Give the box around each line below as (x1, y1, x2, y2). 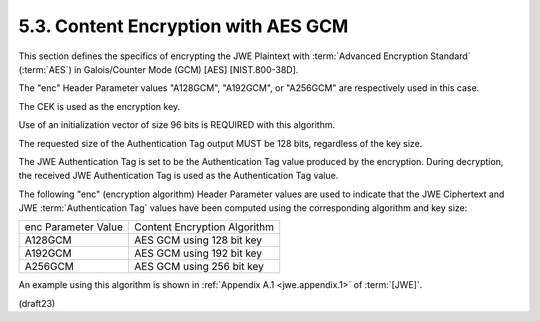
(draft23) (18, 297, 56, 309)
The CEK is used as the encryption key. (18, 100, 181, 112)
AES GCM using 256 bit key (133, 260, 265, 274)
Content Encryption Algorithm (133, 220, 275, 234)
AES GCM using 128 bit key (133, 233, 263, 247)
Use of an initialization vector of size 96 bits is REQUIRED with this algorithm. (18, 119, 335, 131)
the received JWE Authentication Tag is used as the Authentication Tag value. (18, 170, 339, 182)
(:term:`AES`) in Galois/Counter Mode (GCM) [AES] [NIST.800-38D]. (18, 63, 299, 75)
